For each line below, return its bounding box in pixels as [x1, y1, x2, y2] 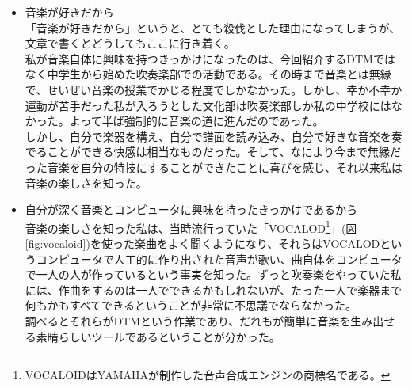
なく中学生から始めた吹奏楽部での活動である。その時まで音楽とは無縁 [25, 66, 391, 82]
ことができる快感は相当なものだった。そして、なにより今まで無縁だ [47, 143, 402, 160]
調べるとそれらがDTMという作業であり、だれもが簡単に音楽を [25, 312, 351, 329]
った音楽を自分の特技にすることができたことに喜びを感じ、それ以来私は [25, 158, 402, 175]
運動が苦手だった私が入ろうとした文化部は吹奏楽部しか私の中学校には [25, 97, 391, 113]
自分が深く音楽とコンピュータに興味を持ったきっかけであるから [25, 201, 358, 218]
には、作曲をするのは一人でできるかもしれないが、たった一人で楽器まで [25, 281, 402, 298]
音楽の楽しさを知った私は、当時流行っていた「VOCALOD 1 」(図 [25, 217, 357, 236]
